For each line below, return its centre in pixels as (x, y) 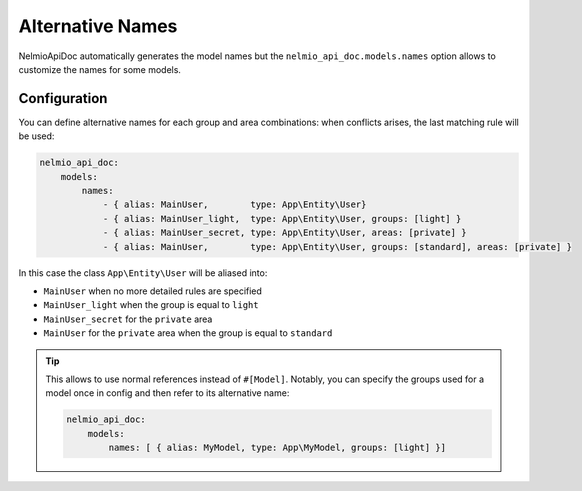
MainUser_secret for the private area (128, 319)
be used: (36, 136)
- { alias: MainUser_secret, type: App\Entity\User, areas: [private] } (284, 233)
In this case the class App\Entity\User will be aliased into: (143, 272)
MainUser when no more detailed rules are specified (152, 291)
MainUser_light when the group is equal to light (151, 305)
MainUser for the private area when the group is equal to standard (188, 333)
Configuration (63, 98)
